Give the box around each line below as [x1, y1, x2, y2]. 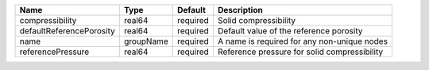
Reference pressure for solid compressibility [217, 46, 384, 57]
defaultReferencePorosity [19, 25, 115, 36]
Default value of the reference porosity [217, 25, 363, 36]
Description [217, 5, 264, 15]
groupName [123, 36, 168, 47]
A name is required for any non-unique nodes [217, 36, 388, 47]
